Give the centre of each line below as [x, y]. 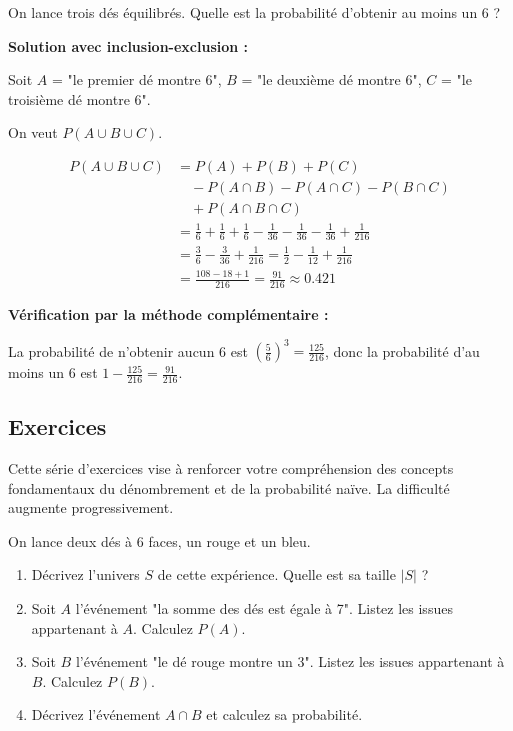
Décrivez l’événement [96, 714]
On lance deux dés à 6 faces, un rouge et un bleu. [159, 540]
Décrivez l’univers [85, 574]
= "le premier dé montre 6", [136, 79]
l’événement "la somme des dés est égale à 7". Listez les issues [264, 608]
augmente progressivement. [91, 507]
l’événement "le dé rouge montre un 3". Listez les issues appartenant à [290, 661]
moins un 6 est [53, 372]
